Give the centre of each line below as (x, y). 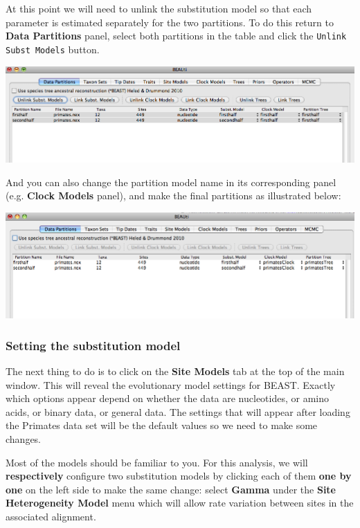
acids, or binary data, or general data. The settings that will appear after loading (178, 411)
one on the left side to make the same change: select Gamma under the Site (171, 489)
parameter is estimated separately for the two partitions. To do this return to (170, 22)
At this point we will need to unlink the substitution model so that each (159, 8)
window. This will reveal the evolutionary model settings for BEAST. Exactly (171, 384)
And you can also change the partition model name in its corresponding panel (171, 182)
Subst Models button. (53, 49)
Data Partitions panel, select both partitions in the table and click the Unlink (176, 36)
